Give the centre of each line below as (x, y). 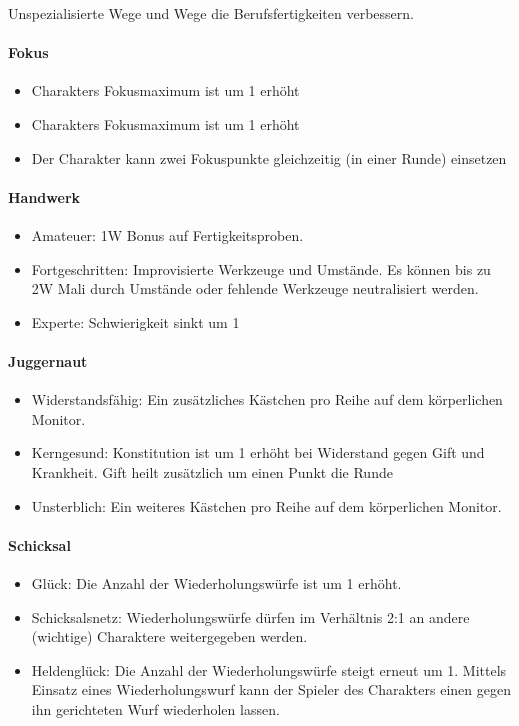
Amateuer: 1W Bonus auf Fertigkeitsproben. (167, 234)
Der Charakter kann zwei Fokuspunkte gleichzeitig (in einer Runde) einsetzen (269, 157)
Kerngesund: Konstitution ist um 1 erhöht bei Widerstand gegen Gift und (258, 452)
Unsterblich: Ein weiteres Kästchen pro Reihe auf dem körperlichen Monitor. (266, 505)
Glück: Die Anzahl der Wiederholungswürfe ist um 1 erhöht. (216, 582)
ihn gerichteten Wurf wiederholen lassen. (155, 708)
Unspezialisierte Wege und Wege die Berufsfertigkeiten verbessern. (211, 13)
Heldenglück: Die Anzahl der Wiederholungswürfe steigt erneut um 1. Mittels (269, 669)
